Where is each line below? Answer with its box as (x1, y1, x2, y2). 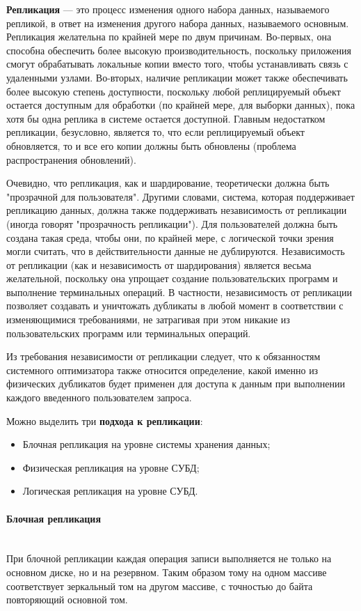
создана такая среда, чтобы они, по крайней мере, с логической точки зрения (6, 230, 334, 245)
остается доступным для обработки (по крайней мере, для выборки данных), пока (6, 98, 355, 112)
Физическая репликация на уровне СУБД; (22, 460, 200, 474)
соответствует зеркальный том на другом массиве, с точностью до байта (6, 578, 313, 593)
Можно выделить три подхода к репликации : (6, 413, 203, 428)
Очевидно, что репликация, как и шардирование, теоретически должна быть (6, 176, 330, 190)
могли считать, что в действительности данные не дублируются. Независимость (6, 244, 345, 258)
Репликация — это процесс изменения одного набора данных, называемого (6, 2, 330, 16)
